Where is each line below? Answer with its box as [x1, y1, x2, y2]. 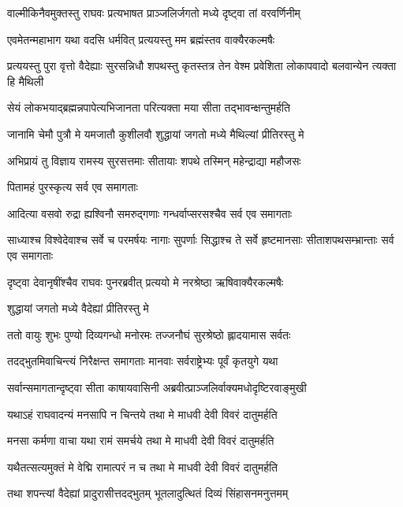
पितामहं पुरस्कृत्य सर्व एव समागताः [7, 179, 138, 195]
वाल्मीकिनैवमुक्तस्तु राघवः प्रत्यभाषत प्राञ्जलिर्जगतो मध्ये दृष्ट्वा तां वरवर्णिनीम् [7, 5, 300, 20]
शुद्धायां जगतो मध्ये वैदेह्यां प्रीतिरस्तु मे [7, 300, 149, 316]
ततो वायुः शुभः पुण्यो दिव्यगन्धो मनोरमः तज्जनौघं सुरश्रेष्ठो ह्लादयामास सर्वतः [7, 326, 291, 342]
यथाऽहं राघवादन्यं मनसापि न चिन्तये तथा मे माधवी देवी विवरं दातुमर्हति [7, 405, 278, 422]
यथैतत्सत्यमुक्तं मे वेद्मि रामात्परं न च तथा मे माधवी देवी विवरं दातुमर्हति [7, 458, 278, 475]
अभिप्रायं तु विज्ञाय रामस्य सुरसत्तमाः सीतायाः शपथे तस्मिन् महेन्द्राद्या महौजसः [7, 152, 301, 168]
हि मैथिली [7, 72, 44, 89]
